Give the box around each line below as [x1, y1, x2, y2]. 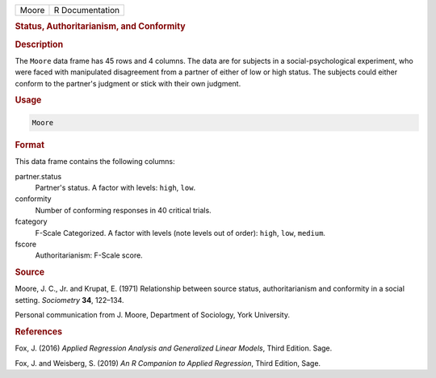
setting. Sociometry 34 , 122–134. [15, 295, 124, 304]
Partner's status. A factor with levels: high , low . [35, 183, 196, 192]
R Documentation [53, 5, 120, 15]
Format [15, 139, 44, 150]
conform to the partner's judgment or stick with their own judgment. [15, 78, 241, 88]
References [15, 325, 63, 337]
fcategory [15, 216, 48, 226]
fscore [15, 239, 36, 249]
